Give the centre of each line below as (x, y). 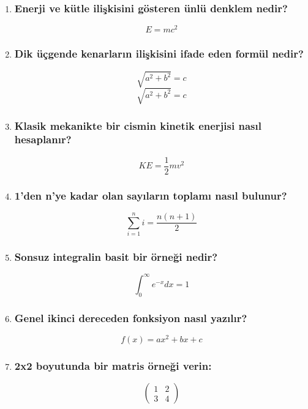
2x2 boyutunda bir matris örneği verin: (113, 365)
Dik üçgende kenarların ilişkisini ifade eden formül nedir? (159, 54)
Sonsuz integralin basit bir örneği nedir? (116, 257)
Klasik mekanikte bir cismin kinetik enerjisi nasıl (138, 125)
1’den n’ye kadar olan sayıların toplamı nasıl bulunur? (151, 195)
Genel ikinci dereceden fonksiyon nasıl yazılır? (131, 317)
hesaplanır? (43, 139)
